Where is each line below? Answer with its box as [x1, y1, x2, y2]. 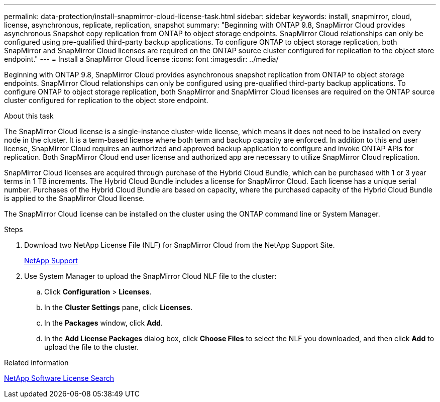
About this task [4, 112, 54, 120]
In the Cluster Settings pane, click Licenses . [44, 303, 193, 312]
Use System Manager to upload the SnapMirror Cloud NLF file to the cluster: [24, 272, 277, 280]
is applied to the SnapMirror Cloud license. [4, 194, 145, 203]
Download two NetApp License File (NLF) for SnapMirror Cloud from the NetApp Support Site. [24, 241, 335, 249]
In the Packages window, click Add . [44, 319, 163, 327]
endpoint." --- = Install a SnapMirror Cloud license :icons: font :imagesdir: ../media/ [4, 55, 279, 63]
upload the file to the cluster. [44, 343, 139, 351]
